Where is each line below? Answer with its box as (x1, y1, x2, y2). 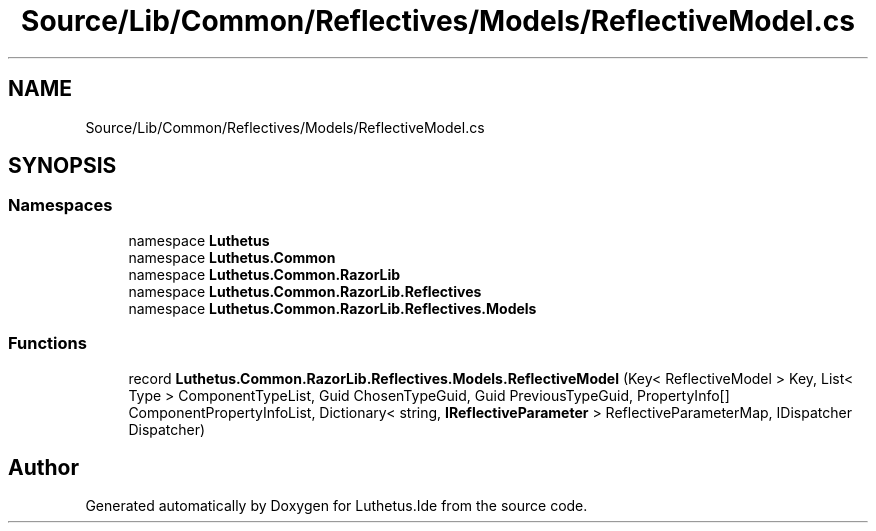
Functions (8, 333, 87, 354)
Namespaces (8, 195, 113, 216)
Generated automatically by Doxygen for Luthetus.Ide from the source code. (85, 497, 588, 515)
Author (8, 454, 79, 480)
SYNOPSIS (8, 153, 117, 179)
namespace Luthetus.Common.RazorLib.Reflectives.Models (128, 299, 537, 317)
